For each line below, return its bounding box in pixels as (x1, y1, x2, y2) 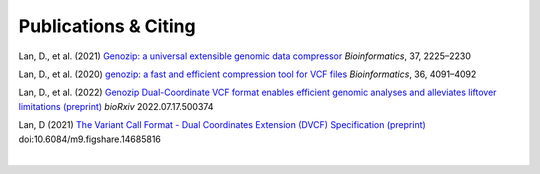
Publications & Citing (18, 15, 196, 37)
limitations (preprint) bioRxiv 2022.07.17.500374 (18, 100, 214, 112)
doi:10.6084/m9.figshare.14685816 (18, 133, 162, 145)
